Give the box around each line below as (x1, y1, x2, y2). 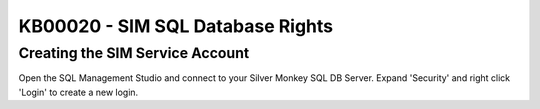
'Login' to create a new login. (18, 86, 139, 98)
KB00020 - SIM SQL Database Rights (18, 15, 334, 37)
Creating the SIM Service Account (18, 44, 250, 62)
